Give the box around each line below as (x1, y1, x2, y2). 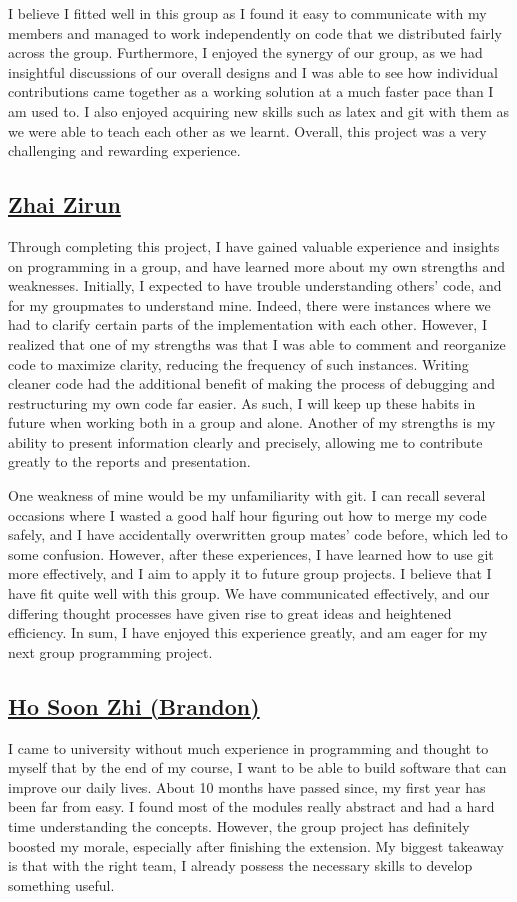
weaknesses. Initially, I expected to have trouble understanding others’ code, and (8, 275, 502, 296)
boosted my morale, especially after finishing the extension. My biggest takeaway (8, 835, 504, 856)
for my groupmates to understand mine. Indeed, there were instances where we (8, 294, 491, 315)
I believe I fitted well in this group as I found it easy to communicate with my (8, 3, 487, 23)
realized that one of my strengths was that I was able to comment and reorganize (8, 333, 506, 354)
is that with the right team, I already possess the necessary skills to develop (8, 855, 473, 876)
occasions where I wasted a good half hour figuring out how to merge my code (8, 504, 487, 525)
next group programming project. (8, 641, 213, 662)
